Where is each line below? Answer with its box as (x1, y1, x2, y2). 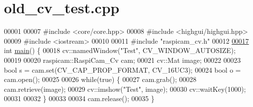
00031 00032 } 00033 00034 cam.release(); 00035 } (4, 93, 155, 104)
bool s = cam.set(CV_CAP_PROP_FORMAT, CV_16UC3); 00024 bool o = (4, 64, 241, 75)
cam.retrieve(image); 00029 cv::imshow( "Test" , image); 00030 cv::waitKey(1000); (4, 83, 246, 94)
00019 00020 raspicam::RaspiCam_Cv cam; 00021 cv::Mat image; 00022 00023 (4, 54, 241, 65)
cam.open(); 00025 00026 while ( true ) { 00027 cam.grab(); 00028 (4, 74, 196, 84)
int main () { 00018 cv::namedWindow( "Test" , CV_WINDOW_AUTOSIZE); (4, 45, 236, 55)
